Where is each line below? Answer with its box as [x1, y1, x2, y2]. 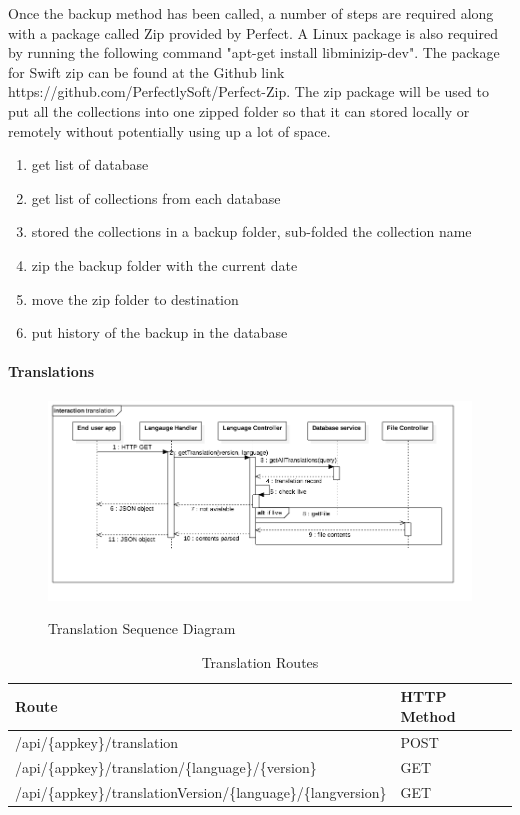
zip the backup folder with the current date [31, 254, 298, 275]
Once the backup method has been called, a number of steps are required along [8, 3, 494, 23]
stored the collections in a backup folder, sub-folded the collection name [31, 221, 472, 242]
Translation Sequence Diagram [48, 618, 236, 639]
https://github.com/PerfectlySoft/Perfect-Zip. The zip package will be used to [8, 81, 489, 102]
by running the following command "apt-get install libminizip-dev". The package [8, 42, 500, 63]
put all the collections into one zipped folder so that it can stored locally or [8, 100, 470, 121]
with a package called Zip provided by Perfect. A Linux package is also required [8, 22, 498, 43]
